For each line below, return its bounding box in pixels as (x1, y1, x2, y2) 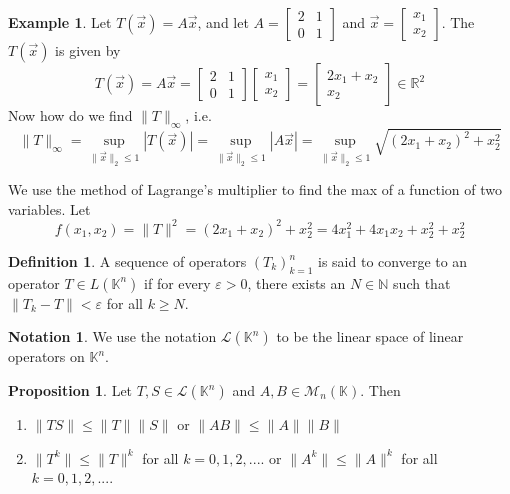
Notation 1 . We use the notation (8, 326, 217, 347)
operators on (8, 346, 85, 367)
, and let (197, 12, 249, 32)
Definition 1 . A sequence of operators (8, 251, 247, 272)
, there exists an (247, 272, 346, 293)
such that (393, 272, 451, 293)
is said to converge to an (318, 251, 468, 272)
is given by (55, 40, 121, 60)
